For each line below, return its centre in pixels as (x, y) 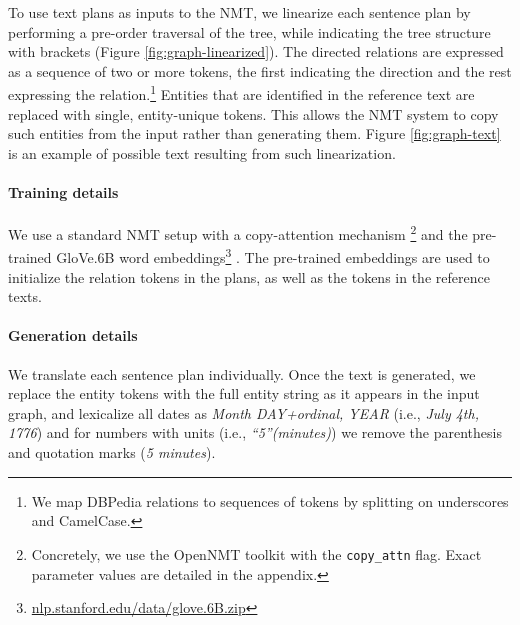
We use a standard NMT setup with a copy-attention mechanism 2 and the (238, 232)
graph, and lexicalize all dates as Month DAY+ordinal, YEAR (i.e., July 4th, (243, 412)
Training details (63, 192)
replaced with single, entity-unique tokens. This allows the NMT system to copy (253, 113)
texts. (25, 296)
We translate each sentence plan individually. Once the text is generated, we (242, 373)
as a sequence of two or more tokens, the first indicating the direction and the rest (260, 70)
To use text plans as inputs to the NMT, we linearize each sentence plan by (239, 12)
